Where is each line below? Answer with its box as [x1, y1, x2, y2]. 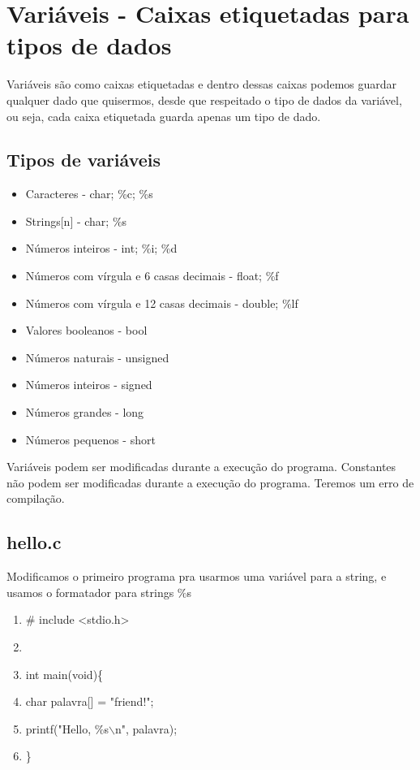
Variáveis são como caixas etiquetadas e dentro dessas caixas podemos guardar [6, 76, 397, 93]
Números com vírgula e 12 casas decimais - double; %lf [25, 294, 298, 311]
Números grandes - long [25, 404, 144, 421]
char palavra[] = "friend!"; [25, 693, 154, 710]
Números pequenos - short [25, 430, 156, 448]
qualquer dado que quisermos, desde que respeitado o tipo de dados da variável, [6, 91, 402, 108]
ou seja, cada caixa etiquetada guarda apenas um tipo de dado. [6, 107, 321, 124]
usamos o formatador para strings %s [6, 583, 192, 600]
